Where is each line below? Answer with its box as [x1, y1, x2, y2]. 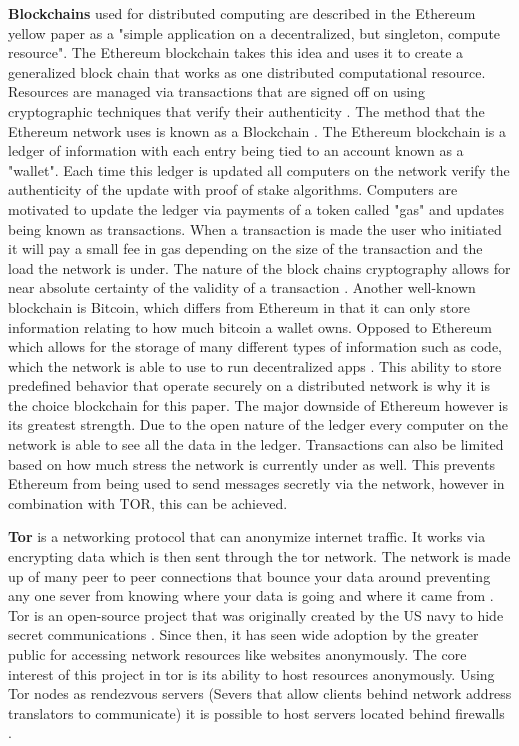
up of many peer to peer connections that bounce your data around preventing [8, 565, 491, 586]
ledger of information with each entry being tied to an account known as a [8, 140, 464, 161]
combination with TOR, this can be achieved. [8, 492, 288, 513]
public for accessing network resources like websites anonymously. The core [8, 644, 467, 664]
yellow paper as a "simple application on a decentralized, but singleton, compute [8, 22, 501, 43]
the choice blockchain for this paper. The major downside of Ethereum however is [8, 394, 508, 415]
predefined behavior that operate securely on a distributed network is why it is [8, 375, 491, 396]
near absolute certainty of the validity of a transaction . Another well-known [8, 277, 476, 298]
